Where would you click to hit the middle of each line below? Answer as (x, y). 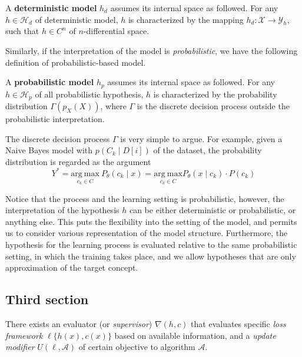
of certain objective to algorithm (137, 347)
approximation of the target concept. (72, 267)
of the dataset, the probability (208, 150)
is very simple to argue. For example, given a (201, 138)
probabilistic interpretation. (55, 119)
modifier (20, 347)
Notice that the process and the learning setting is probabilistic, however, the (145, 198)
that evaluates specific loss (238, 323)
